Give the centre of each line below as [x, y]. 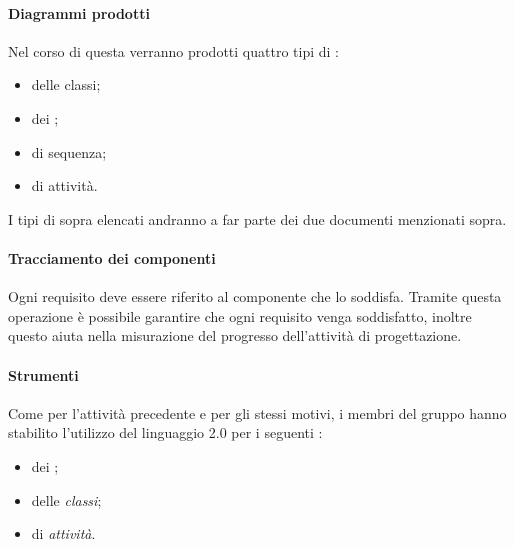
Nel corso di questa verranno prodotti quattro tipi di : [173, 50]
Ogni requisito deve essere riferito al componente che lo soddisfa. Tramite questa [255, 296]
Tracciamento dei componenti [112, 257]
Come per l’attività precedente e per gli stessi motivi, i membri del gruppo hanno [257, 412]
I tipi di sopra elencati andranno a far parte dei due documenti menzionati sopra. [257, 218]
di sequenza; [69, 151]
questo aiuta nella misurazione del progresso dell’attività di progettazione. [235, 335]
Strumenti [43, 374]
